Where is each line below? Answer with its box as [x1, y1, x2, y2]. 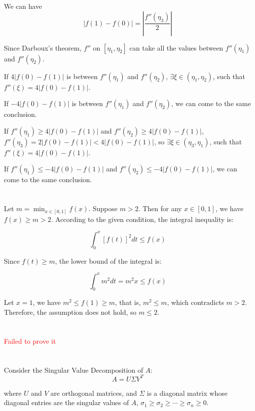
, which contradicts [167, 297, 224, 307]
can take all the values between [129, 42, 224, 53]
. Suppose [88, 203, 118, 214]
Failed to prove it [4, 335, 56, 346]
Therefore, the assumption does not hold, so [4, 307, 137, 317]
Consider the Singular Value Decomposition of [4, 364, 143, 375]
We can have [4, 1, 42, 11]
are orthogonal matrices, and [50, 387, 137, 398]
